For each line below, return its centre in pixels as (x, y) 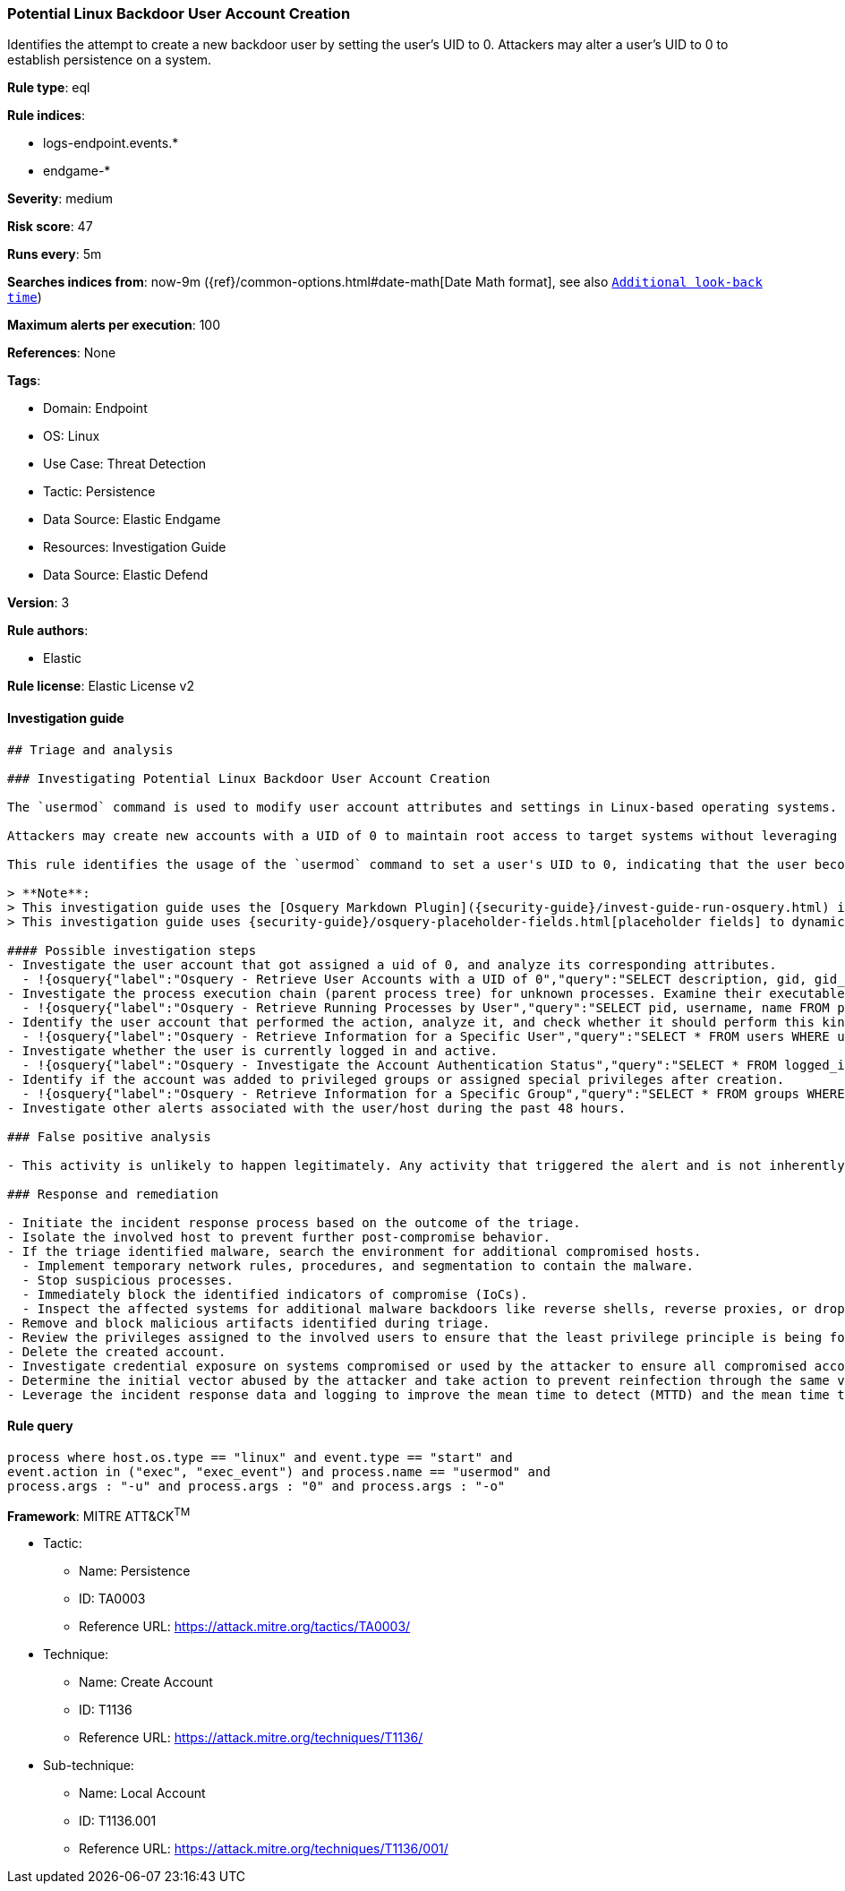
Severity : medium (60, 199)
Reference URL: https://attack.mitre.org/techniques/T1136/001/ (264, 1849)
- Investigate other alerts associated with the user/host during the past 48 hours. (317, 1108)
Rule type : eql (49, 88)
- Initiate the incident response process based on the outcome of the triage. (294, 1222)
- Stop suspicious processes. (128, 1280)
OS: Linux (72, 436)
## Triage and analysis (90, 749)
